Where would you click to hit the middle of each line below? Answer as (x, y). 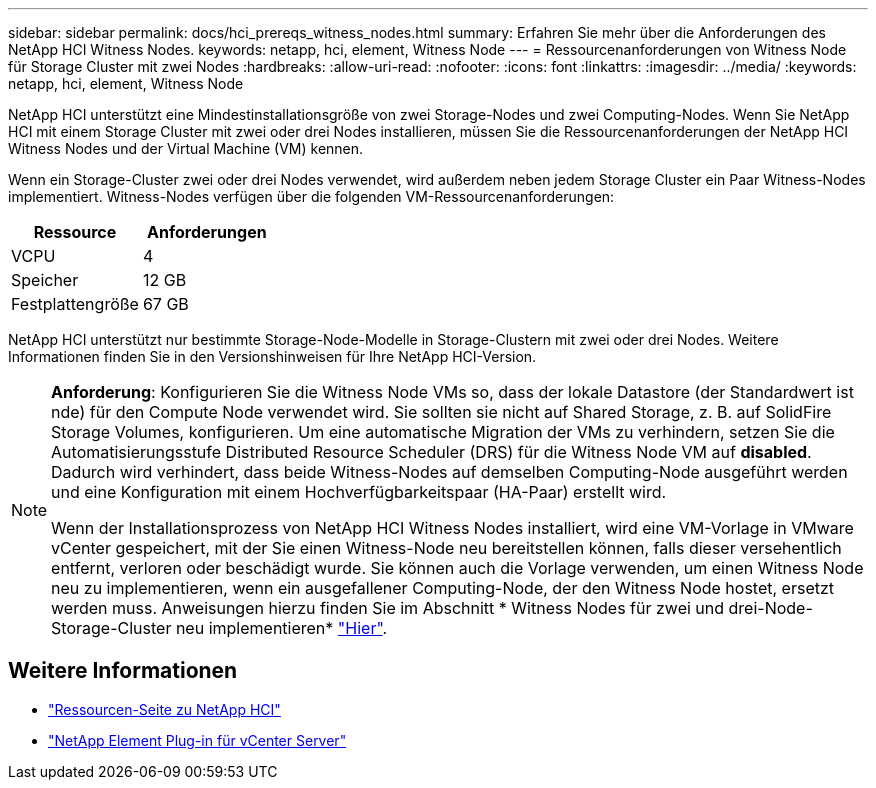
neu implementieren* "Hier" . (281, 628)
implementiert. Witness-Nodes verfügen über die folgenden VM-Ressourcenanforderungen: (311, 196)
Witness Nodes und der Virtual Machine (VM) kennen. (186, 148)
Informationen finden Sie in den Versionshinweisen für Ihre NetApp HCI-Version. (272, 356)
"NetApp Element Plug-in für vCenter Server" (197, 740)
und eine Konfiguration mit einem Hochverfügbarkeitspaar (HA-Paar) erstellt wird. (359, 492)
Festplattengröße (75, 304)
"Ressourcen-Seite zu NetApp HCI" (164, 709)
